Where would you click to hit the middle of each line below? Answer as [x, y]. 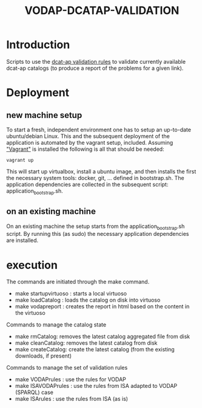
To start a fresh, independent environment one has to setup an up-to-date [99, 130]
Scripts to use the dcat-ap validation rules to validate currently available [96, 61]
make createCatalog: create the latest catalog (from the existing [95, 350]
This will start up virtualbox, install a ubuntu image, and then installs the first [101, 171]
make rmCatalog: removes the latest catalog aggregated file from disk [102, 337]
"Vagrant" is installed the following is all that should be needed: [86, 149]
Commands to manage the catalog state [56, 325]
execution [32, 265]
